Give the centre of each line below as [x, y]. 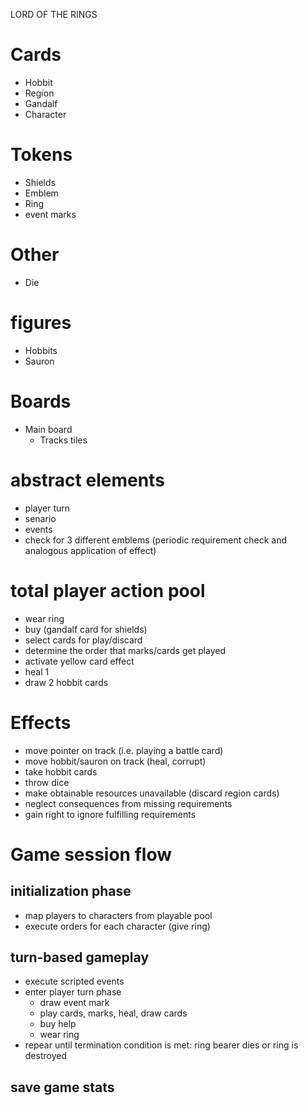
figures [41, 323]
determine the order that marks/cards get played [125, 650]
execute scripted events [74, 981]
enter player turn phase [73, 992]
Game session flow [91, 854]
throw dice [47, 782]
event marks [50, 214]
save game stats [62, 1087]
